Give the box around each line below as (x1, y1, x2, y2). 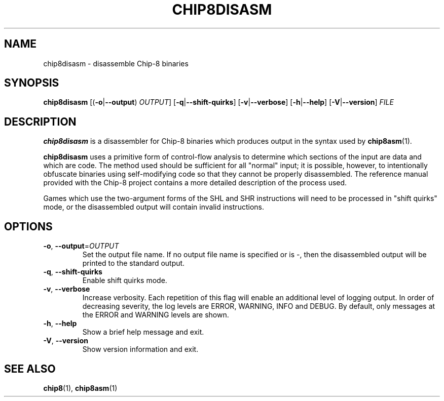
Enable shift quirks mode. (82, 276, 167, 285)
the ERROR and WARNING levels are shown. (82, 310, 229, 319)
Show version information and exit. (82, 345, 199, 354)
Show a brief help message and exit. (82, 328, 204, 337)
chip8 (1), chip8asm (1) (43, 383, 118, 392)
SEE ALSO (4, 362, 56, 375)
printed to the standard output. (82, 259, 185, 268)
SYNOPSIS (4, 76, 59, 90)
